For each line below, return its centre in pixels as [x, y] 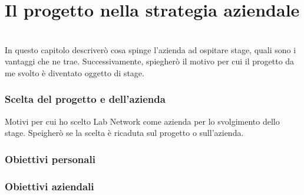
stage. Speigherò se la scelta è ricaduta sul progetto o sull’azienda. [124, 133]
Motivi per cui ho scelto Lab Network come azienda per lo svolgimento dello [142, 121]
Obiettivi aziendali [49, 186]
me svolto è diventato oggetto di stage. [75, 72]
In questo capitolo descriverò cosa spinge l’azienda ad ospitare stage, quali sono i [151, 49]
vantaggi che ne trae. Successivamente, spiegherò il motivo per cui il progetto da [150, 61]
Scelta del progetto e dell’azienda [85, 99]
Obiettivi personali [50, 159]
